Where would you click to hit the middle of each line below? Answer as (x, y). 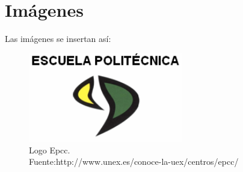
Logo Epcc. (50, 150)
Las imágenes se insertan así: (58, 39)
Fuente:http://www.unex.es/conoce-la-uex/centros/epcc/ (134, 162)
